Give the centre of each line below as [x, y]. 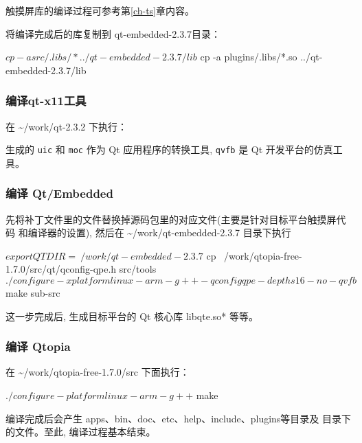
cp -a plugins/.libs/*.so [249, 57]
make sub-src [33, 293]
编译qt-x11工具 [46, 101]
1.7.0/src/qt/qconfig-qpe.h [61, 269]
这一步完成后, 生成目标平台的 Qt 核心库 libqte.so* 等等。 [132, 316]
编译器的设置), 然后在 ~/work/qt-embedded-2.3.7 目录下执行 [159, 232]
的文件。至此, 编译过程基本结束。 [81, 432]
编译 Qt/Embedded [59, 193]
